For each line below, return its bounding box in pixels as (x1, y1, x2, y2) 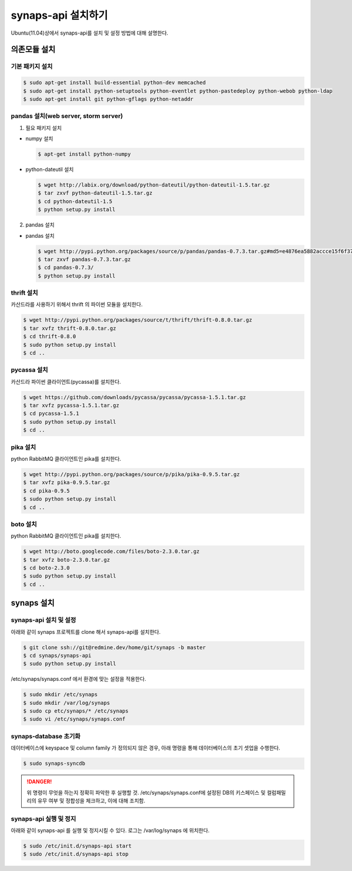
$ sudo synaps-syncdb (23, 760, 86, 767)
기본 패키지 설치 (11, 62, 53, 70)
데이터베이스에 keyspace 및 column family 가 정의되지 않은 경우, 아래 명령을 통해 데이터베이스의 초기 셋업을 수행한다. (11, 744, 280, 751)
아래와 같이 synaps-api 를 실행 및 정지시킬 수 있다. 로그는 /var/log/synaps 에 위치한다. (11, 827, 210, 834)
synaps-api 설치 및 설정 (11, 616, 76, 624)
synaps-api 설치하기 (11, 9, 108, 22)
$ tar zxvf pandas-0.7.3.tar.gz (38, 256, 131, 262)
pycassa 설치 (11, 366, 48, 374)
